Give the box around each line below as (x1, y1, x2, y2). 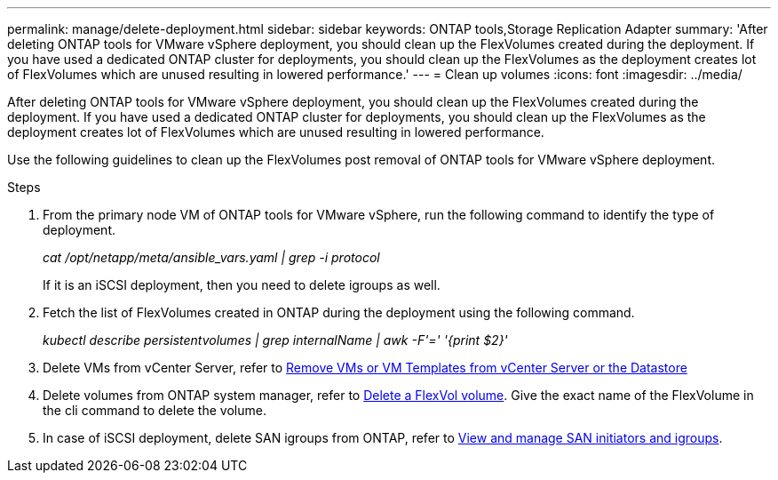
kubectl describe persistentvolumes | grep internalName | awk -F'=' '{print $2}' (43, 332, 508, 348)
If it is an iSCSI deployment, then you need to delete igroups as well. (43, 277, 441, 292)
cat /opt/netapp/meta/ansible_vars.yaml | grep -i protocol (43, 250, 380, 265)
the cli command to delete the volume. (43, 403, 266, 418)
